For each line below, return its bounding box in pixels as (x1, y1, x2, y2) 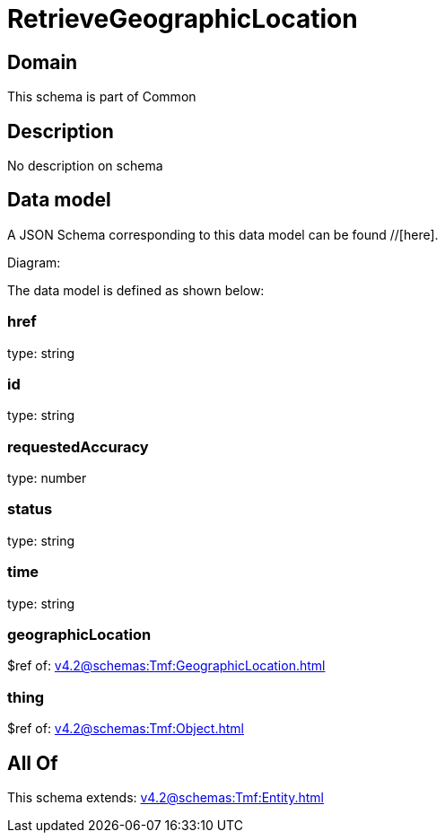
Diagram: (7, 254, 61, 270)
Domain (7, 50, 78, 74)
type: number (7, 470, 87, 486)
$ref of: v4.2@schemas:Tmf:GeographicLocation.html (7, 658, 326, 674)
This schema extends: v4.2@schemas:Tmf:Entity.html (7, 789, 324, 805)
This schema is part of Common (7, 89, 196, 105)
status (7, 500, 53, 519)
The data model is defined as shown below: (7, 282, 265, 298)
